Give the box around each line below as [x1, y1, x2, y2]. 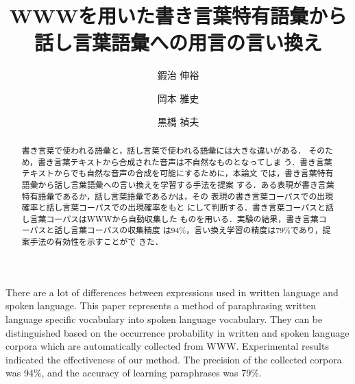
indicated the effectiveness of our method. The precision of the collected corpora [5, 352, 342, 366]
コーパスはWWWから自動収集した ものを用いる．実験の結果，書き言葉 [46, 213, 319, 224]
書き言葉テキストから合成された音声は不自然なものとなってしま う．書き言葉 [37, 156, 332, 167]
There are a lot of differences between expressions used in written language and [5, 285, 339, 299]
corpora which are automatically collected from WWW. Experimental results [5, 339, 329, 353]
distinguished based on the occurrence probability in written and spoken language [5, 325, 350, 339]
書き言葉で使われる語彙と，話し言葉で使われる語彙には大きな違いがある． [21, 144, 306, 156]
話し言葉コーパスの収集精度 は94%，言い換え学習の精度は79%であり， [54, 224, 323, 236]
